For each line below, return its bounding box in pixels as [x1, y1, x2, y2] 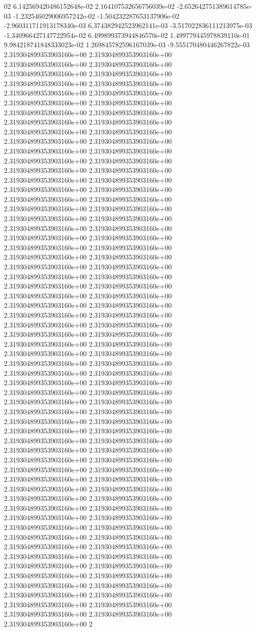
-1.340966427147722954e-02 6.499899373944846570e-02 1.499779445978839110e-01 [4, 30, 250, 40]
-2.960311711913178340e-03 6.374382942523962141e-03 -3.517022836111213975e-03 [4, 20, 252, 31]
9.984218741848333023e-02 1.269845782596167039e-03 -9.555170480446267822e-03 [4, 39, 250, 50]
